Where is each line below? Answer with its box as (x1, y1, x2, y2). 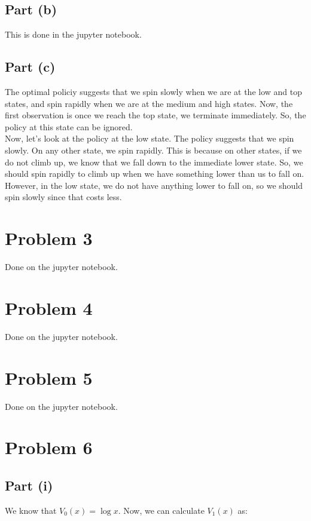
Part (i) (5, 476, 53, 494)
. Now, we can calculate (118, 504, 205, 516)
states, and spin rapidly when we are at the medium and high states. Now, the (5, 97, 293, 109)
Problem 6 (5, 435, 93, 459)
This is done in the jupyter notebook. (5, 28, 142, 41)
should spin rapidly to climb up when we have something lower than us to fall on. (5, 167, 304, 180)
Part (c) (5, 57, 56, 76)
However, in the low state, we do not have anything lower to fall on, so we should (5, 179, 303, 191)
